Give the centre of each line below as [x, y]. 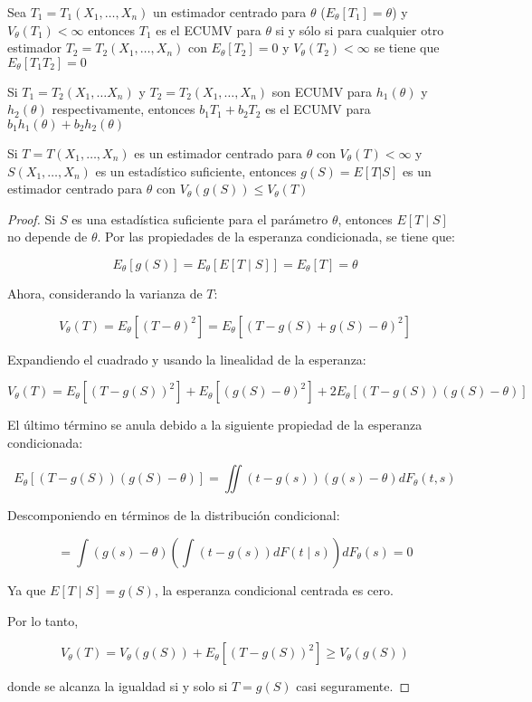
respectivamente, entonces [123, 109]
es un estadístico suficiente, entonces [196, 171]
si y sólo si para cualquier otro [360, 29]
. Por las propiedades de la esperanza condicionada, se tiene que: [276, 237]
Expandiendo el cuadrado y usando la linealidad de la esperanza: [187, 359]
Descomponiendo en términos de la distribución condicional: [174, 515]
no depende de [47, 237]
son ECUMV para [322, 91]
